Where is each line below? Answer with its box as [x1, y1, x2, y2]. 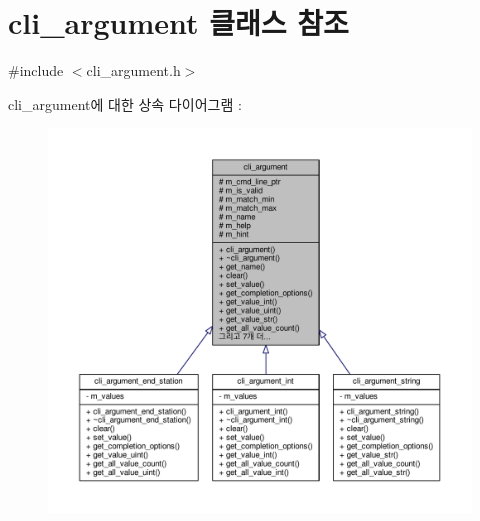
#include [8, 60, 64, 81]
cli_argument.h [86, 60, 181, 81]
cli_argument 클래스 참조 [8, 2, 349, 43]
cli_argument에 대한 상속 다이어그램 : [8, 93, 242, 114]
